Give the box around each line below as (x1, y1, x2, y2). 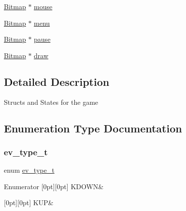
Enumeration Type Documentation (4, 120, 182, 135)
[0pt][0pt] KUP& (4, 197, 54, 208)
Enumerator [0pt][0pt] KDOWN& (4, 181, 104, 191)
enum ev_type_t (4, 165, 55, 175)
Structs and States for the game (4, 97, 99, 107)
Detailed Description (4, 74, 110, 89)
